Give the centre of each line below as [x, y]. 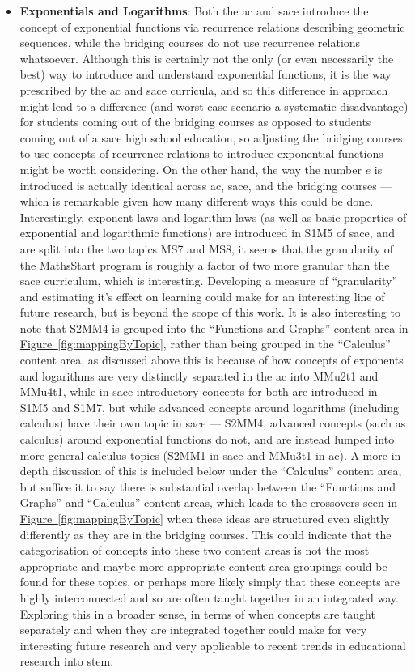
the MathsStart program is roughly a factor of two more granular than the [205, 264]
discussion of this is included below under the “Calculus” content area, [227, 471]
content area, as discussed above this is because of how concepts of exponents [212, 360]
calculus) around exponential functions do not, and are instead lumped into [207, 439]
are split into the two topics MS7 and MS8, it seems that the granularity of [207, 248]
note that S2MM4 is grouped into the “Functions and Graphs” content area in [214, 327]
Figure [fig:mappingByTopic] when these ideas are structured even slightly [205, 518]
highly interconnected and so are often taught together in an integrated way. [209, 597]
